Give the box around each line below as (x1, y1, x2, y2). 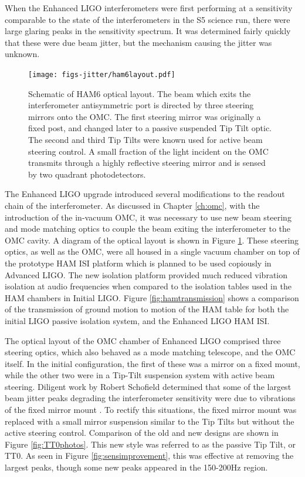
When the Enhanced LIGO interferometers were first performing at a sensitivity (5, 2, 293, 14)
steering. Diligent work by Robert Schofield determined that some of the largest (5, 380, 292, 392)
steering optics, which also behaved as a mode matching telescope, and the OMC (5, 346, 296, 358)
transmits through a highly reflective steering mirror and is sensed (28, 156, 266, 169)
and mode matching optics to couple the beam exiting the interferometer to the (5, 222, 291, 235)
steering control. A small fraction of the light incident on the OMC (28, 145, 269, 157)
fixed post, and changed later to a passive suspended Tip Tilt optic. (28, 122, 272, 134)
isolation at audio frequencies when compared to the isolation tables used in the (5, 280, 292, 292)
